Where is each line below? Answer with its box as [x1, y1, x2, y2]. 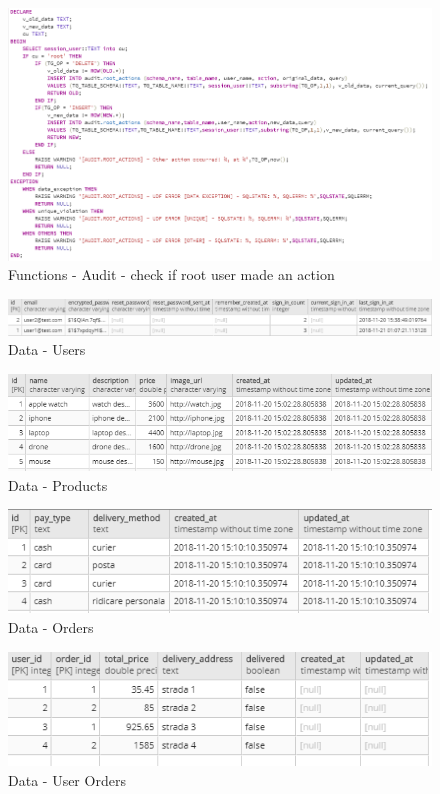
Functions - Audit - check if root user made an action [8, 264, 335, 285]
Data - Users [8, 339, 86, 360]
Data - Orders [8, 617, 94, 638]
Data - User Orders [8, 769, 126, 790]
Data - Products [8, 474, 108, 495]
